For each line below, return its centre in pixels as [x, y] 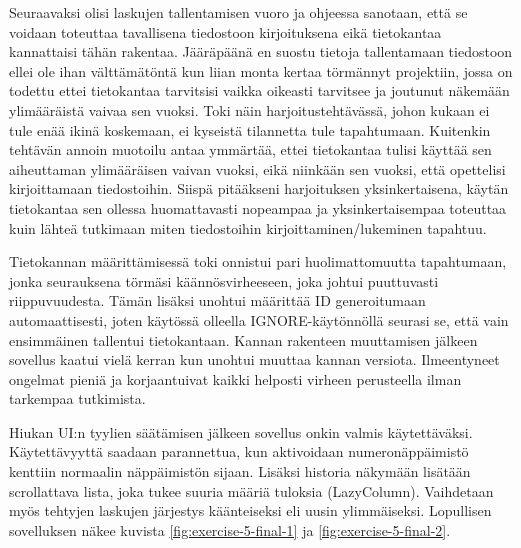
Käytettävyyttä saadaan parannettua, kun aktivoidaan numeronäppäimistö [239, 451]
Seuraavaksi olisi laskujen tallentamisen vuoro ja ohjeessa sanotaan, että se [238, 12]
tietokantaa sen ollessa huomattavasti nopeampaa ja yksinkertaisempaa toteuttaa [258, 207]
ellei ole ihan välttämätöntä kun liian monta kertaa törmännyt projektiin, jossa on [261, 70]
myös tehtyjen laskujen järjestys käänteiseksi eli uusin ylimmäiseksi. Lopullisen [250, 510]
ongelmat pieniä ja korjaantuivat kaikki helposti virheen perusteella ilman [235, 378]
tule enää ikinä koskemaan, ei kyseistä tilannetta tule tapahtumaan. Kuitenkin [250, 129]
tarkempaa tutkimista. [77, 398]
